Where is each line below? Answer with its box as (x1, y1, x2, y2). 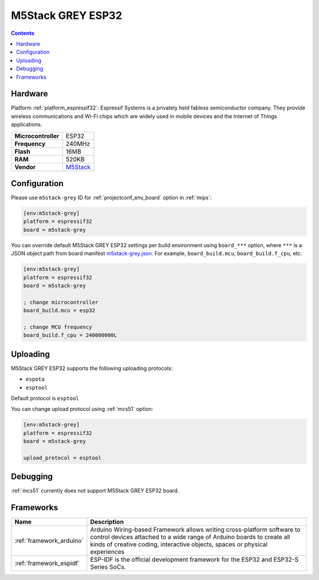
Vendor (14, 163, 36, 171)
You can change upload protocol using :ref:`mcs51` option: (11, 406, 154, 413)
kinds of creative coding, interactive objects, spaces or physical (90, 540, 268, 549)
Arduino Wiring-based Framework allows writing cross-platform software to (90, 526, 301, 534)
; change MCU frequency (23, 323, 93, 330)
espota (25, 376, 45, 383)
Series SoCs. (90, 563, 126, 571)
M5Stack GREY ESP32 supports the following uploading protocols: (11, 364, 173, 372)
